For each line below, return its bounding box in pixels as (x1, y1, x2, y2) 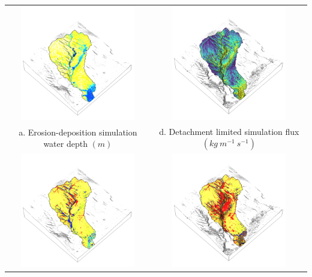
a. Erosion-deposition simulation (19, 125, 137, 138)
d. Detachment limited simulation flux (159, 125, 299, 137)
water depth (43, 137, 88, 150)
